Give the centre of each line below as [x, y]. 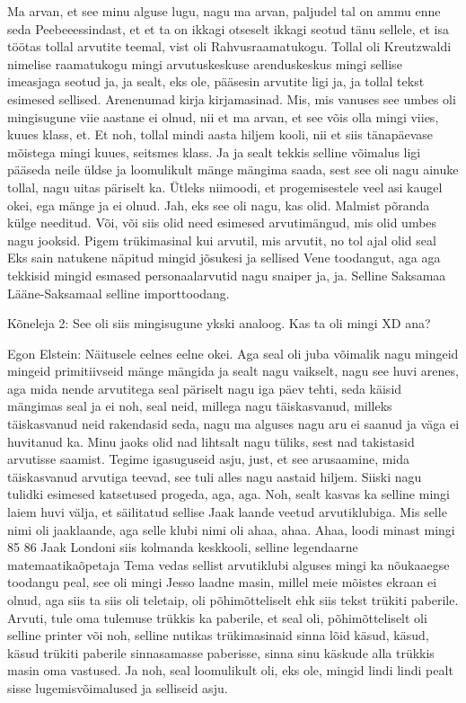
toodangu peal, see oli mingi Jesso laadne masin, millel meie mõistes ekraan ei [222, 582]
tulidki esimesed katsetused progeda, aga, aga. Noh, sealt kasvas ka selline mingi [229, 494]
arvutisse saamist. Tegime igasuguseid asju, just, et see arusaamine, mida [209, 459]
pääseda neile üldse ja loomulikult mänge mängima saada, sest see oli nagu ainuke [233, 169]
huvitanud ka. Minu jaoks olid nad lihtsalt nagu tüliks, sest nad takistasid [211, 441]
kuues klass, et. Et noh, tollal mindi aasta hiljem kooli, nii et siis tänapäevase [220, 134]
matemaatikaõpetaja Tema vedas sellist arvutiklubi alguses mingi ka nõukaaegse [229, 564]
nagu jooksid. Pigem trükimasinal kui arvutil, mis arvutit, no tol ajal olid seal [222, 240]
